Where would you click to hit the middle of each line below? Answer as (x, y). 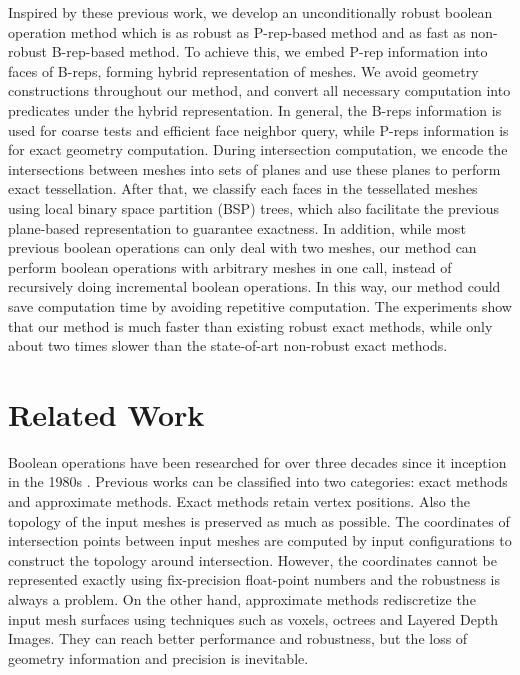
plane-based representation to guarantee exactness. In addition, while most (237, 227)
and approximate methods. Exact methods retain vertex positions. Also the (239, 501)
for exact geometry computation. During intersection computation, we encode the (258, 149)
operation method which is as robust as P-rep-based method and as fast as (237, 31)
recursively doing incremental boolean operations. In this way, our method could (254, 286)
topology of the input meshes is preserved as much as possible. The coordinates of (259, 520)
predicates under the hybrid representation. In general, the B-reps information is (255, 109)
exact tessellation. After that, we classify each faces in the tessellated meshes (243, 188)
